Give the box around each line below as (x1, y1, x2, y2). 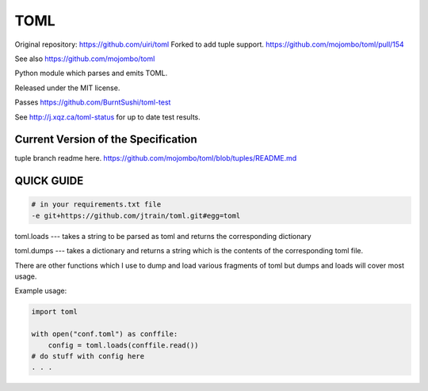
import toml (31, 307, 78, 317)
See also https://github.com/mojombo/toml (14, 54, 155, 63)
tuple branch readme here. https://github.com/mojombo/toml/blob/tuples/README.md (14, 154, 297, 163)
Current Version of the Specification (14, 133, 197, 146)
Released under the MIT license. (14, 83, 120, 93)
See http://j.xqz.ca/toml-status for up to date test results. (14, 112, 201, 122)
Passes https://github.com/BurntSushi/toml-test (14, 97, 171, 107)
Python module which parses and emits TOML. (14, 68, 168, 78)
